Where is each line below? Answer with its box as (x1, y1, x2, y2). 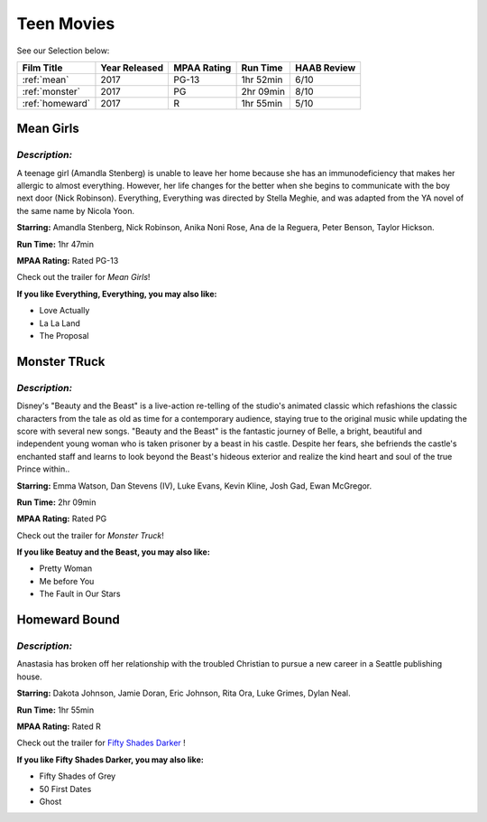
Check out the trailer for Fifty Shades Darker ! (16, 737, 187, 749)
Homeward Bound (16, 612, 121, 628)
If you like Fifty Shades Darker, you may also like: (16, 754, 205, 765)
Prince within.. (16, 463, 70, 474)
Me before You (39, 575, 95, 586)
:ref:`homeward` (22, 97, 91, 109)
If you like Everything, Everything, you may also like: (16, 288, 217, 299)
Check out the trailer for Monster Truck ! (16, 529, 164, 541)
